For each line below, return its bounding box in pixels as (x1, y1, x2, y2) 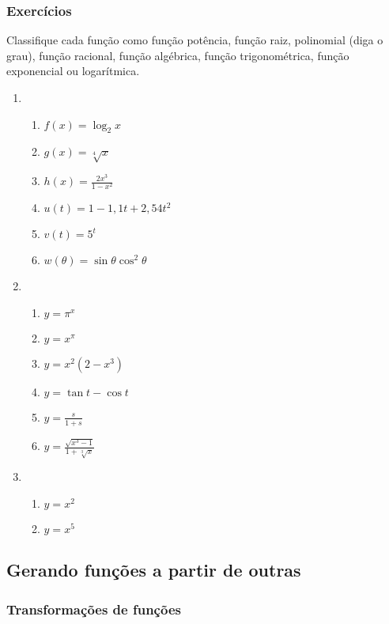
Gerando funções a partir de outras (6, 558, 301, 582)
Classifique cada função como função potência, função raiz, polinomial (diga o (6, 32, 383, 48)
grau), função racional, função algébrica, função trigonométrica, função (6, 47, 349, 63)
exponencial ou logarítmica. (6, 62, 140, 79)
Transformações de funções (6, 599, 181, 618)
